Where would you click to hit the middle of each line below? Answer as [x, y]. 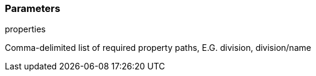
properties [25, 29]
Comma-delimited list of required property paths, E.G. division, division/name [158, 48]
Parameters [33, 8]
